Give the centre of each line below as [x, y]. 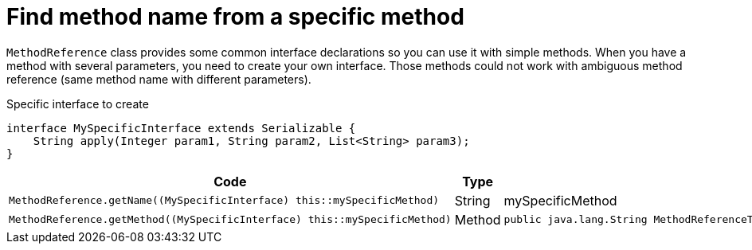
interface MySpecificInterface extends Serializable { [181, 128]
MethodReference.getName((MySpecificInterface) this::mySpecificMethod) [224, 201]
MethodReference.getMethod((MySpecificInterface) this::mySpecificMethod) [230, 220]
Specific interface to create [78, 104]
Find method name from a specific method [235, 17]
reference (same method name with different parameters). [159, 79]
